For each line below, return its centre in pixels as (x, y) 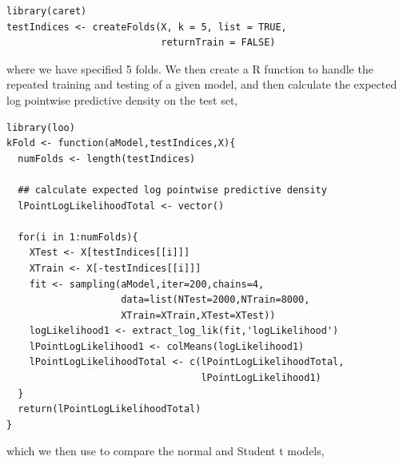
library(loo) (41, 127)
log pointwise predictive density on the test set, (122, 99)
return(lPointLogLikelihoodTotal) (110, 409)
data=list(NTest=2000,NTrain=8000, (215, 300)
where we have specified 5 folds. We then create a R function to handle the (190, 68)
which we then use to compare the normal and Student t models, (166, 451)
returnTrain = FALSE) (218, 43)
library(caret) (47, 11)
